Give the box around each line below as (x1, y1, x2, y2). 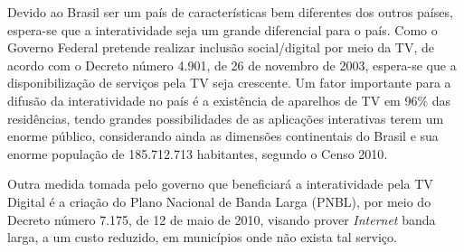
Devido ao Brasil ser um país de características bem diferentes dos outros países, (7, 3, 453, 21)
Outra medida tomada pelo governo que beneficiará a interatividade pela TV (7, 174, 433, 193)
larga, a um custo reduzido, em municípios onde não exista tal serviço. (7, 228, 397, 247)
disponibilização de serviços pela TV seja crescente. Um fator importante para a (7, 73, 451, 92)
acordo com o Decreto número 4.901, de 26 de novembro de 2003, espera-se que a (7, 55, 457, 74)
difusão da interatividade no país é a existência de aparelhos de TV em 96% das (7, 90, 451, 109)
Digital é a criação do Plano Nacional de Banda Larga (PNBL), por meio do (7, 191, 431, 210)
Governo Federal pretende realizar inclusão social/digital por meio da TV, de (7, 38, 435, 57)
